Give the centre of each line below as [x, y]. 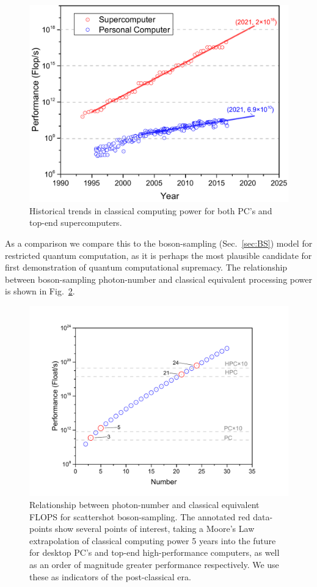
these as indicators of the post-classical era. [110, 576]
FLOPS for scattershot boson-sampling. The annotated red [140, 516]
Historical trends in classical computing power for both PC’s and [151, 210]
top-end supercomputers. [76, 222]
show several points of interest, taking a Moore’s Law [155, 529]
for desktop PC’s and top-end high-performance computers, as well [155, 552]
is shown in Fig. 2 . [40, 291]
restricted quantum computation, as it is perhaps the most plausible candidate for [158, 255]
